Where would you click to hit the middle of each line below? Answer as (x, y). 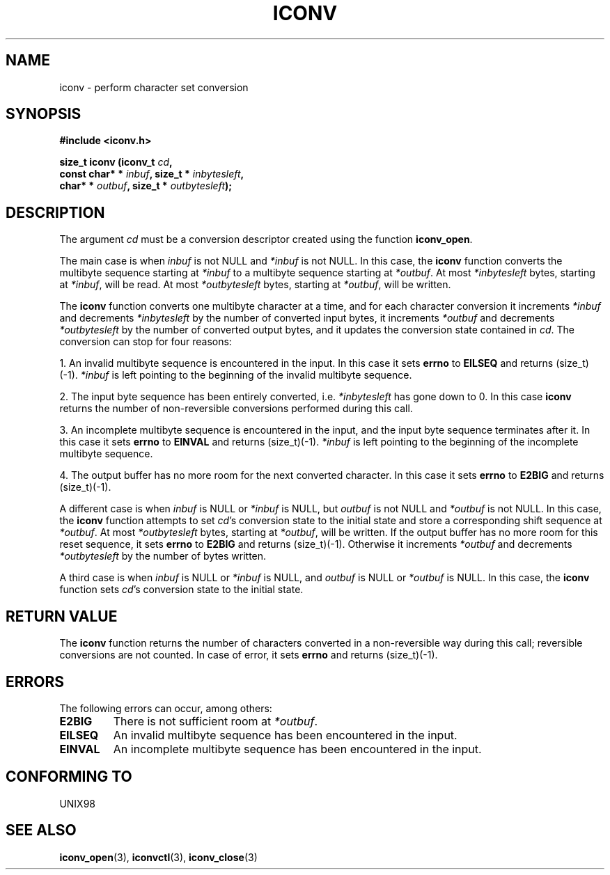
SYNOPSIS (44, 114)
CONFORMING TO (69, 777)
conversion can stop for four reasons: (146, 342)
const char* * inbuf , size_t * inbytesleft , (152, 174)
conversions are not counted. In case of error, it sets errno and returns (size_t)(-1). (249, 655)
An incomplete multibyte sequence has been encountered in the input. (297, 749)
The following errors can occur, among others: (166, 708)
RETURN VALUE (62, 616)
